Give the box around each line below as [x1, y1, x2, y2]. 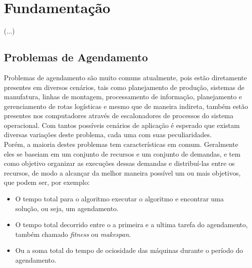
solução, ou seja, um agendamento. [15, 203, 119, 213]
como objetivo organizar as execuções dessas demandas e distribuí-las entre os [4, 158, 235, 168]
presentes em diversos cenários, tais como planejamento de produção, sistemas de [4, 82, 245, 92]
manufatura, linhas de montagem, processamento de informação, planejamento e [4, 91, 242, 102]
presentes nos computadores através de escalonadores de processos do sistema [4, 110, 234, 121]
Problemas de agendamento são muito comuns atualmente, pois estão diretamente [4, 72, 247, 82]
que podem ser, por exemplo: [4, 177, 90, 187]
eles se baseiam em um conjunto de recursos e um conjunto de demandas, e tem [4, 148, 241, 159]
